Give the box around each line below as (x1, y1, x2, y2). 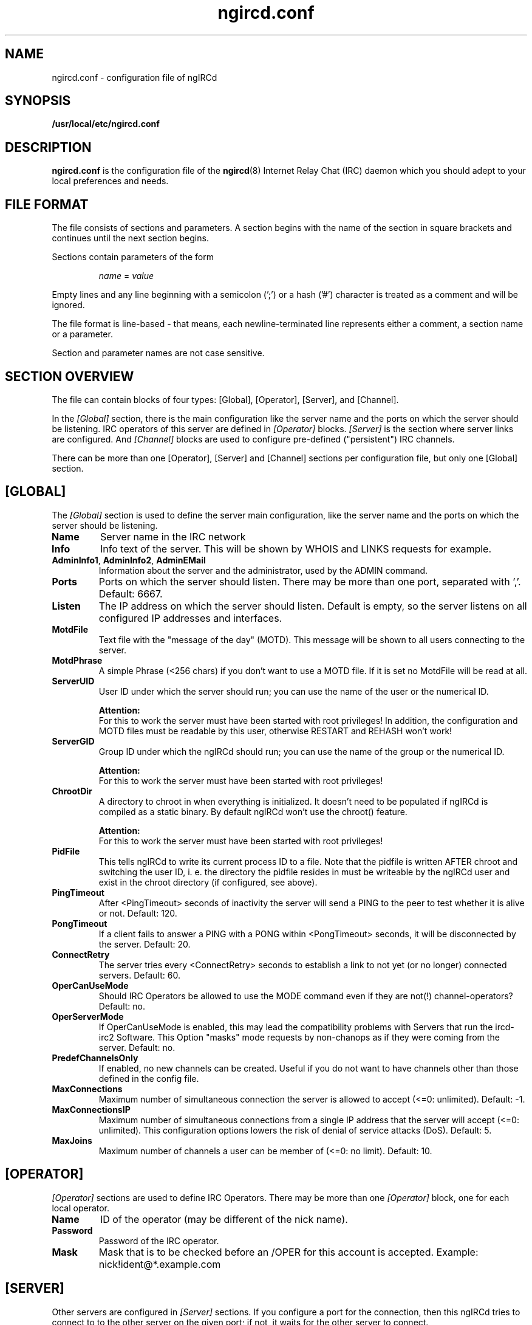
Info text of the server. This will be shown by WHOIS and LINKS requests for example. (100, 542, 492, 555)
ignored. (52, 300, 85, 311)
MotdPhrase (52, 655, 103, 666)
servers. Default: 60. (98, 969, 180, 980)
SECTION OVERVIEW (5, 368, 134, 384)
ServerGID (52, 735, 95, 746)
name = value (98, 270, 154, 281)
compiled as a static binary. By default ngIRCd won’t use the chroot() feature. (98, 806, 408, 817)
